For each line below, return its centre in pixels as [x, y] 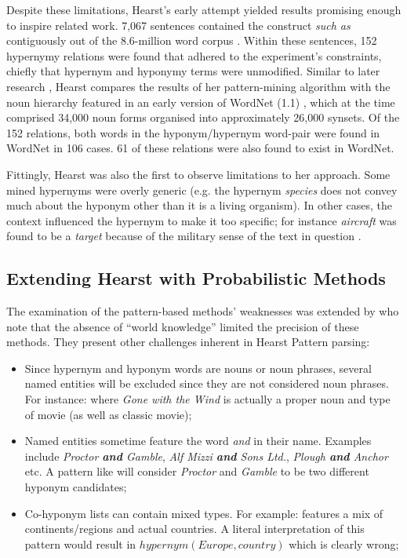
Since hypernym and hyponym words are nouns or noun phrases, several [198, 368]
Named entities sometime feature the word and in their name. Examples [198, 441]
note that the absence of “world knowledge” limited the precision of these [183, 326]
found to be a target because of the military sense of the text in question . [184, 236]
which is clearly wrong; [344, 543]
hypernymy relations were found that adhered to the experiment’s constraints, [194, 55]
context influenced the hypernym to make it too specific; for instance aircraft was [202, 220]
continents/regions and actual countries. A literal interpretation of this [194, 529]
